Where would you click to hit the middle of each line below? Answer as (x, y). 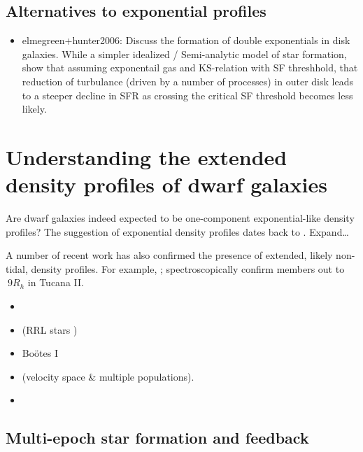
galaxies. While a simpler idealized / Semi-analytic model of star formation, (184, 54)
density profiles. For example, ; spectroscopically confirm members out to (188, 268)
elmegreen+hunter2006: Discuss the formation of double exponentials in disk (186, 40)
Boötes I (40, 353)
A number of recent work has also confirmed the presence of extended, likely (169, 255)
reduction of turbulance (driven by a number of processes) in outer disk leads (187, 81)
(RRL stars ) (50, 329)
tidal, (17, 268)
